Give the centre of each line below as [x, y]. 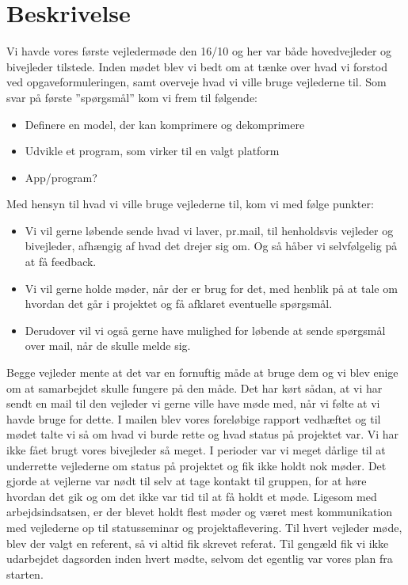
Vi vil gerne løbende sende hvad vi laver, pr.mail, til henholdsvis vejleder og [209, 230]
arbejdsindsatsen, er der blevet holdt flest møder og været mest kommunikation [200, 512]
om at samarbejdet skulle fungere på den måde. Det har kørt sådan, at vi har [194, 387]
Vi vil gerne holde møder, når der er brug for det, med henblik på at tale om [211, 288]
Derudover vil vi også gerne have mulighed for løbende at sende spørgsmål [205, 330]
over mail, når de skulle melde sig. [108, 346]
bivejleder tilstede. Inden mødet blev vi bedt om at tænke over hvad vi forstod [197, 66]
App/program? [61, 177]
